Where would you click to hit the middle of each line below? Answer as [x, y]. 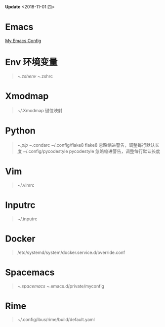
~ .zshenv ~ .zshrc [35, 76]
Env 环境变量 [31, 62]
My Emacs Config [23, 41]
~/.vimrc [26, 185]
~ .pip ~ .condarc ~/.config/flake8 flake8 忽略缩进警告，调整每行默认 [86, 145]
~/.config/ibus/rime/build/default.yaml [56, 320]
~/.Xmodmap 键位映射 [40, 110]
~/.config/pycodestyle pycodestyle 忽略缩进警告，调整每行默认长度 [92, 151]
